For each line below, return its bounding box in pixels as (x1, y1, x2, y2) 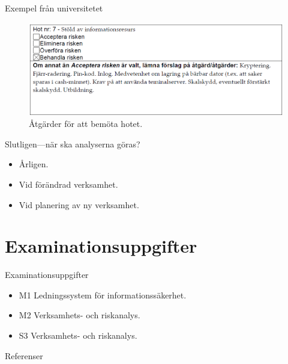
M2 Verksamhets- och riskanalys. (19, 309, 140, 321)
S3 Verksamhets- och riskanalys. (19, 329, 137, 342)
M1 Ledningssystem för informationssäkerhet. (19, 288, 187, 301)
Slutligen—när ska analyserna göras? (5, 137, 140, 150)
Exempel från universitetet (5, 2, 103, 14)
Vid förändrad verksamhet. (19, 177, 118, 190)
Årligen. (19, 158, 49, 170)
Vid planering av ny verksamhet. (19, 198, 139, 211)
